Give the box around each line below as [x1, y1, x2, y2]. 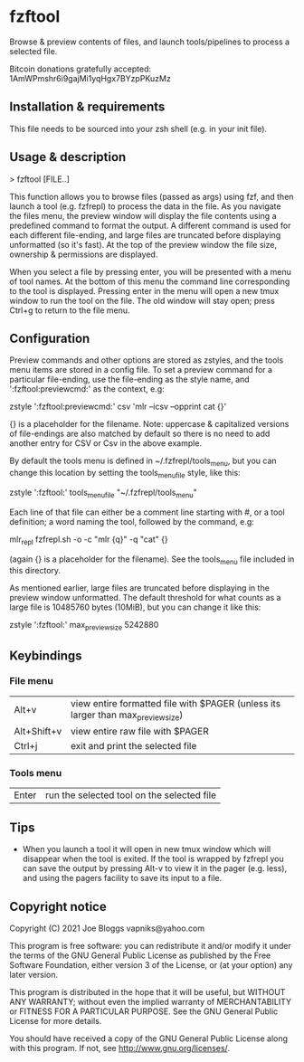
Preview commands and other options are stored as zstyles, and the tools [9, 355, 284, 365]
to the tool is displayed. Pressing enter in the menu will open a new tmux [9, 285, 280, 296]
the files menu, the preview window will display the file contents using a [9, 210, 277, 221]
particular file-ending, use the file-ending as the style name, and [9, 374, 251, 385]
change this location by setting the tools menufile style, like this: [9, 468, 242, 480]
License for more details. [9, 1015, 102, 1026]
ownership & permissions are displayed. [9, 249, 158, 260]
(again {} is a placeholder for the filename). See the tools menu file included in [9, 554, 295, 566]
